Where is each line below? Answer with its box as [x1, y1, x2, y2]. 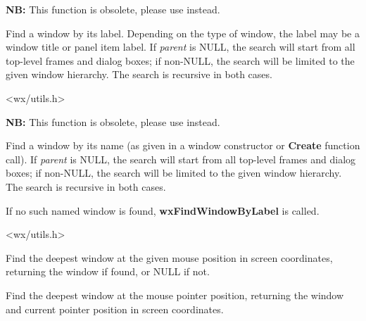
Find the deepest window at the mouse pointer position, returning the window [6, 287, 344, 302]
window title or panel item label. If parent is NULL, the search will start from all [6, 39, 355, 54]
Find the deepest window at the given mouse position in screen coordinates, [6, 250, 333, 265]
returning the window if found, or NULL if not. [6, 264, 210, 279]
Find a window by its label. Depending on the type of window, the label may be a [6, 25, 360, 40]
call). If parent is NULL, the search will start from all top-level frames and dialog [6, 151, 356, 166]
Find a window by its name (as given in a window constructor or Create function [6, 138, 360, 153]
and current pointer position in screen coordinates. [6, 301, 224, 316]
